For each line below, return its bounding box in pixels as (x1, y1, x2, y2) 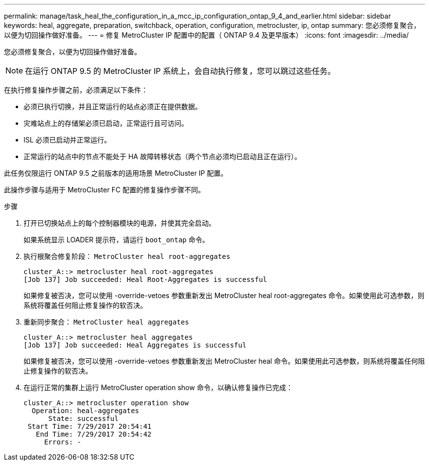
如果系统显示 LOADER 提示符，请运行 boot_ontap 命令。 (24, 235, 209, 244)
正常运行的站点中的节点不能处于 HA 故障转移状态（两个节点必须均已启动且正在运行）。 (24, 152, 301, 161)
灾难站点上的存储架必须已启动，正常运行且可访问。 (24, 119, 188, 127)
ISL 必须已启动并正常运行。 (24, 136, 111, 144)
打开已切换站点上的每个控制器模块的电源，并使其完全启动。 (24, 219, 215, 227)
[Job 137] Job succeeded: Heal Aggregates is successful (24, 341, 247, 349)
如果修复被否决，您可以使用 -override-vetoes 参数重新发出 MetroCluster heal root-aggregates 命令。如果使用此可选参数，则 (24, 291, 425, 300)
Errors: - (44, 438, 82, 446)
